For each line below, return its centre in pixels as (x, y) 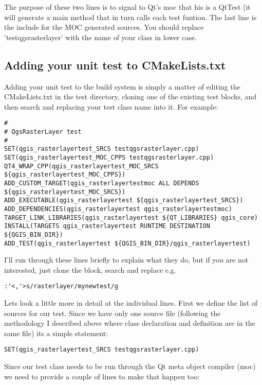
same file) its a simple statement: (56, 333)
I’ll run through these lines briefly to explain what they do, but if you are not (126, 260)
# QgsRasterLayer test (43, 132)
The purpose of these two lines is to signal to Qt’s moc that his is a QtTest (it (127, 7)
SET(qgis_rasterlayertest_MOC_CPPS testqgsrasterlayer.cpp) (109, 157)
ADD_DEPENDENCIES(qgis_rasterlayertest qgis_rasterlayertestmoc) (118, 209)
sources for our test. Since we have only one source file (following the (113, 313)
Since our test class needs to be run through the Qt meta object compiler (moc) (130, 366)
